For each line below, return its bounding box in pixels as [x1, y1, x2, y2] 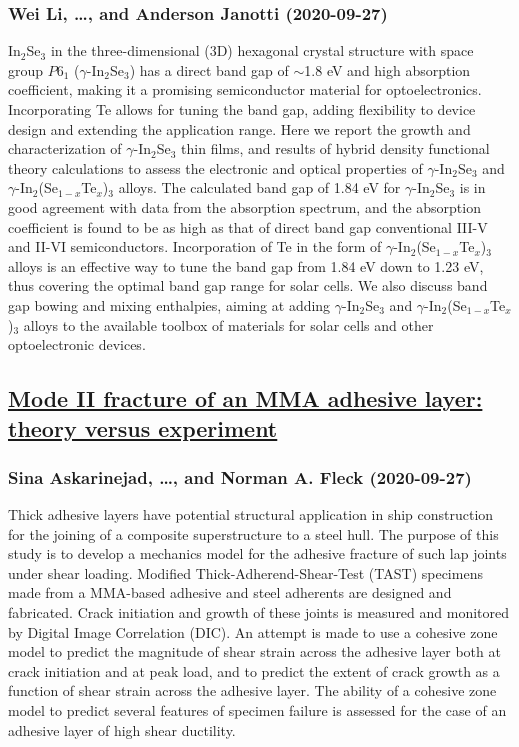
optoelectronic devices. [8, 334, 146, 355]
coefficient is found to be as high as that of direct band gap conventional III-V [8, 216, 488, 237]
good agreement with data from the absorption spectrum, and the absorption [8, 196, 481, 217]
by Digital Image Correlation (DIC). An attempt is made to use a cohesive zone [8, 621, 498, 642]
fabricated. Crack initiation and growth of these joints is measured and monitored [8, 602, 510, 623]
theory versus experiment [8, 412, 278, 443]
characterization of [8, 138, 122, 159]
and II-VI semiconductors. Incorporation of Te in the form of [8, 236, 382, 257]
